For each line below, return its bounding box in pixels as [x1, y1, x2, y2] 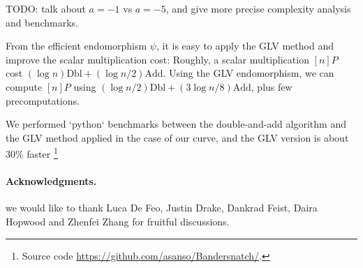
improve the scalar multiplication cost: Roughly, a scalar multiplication [6, 52, 309, 66]
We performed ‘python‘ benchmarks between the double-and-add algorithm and [6, 117, 346, 131]
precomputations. [6, 93, 80, 107]
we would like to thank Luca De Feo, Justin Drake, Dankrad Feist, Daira [6, 200, 318, 215]
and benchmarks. [6, 15, 78, 29]
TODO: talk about [6, 1, 86, 15]
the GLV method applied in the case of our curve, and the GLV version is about [6, 130, 349, 144]
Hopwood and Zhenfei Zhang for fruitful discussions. [6, 214, 230, 228]
